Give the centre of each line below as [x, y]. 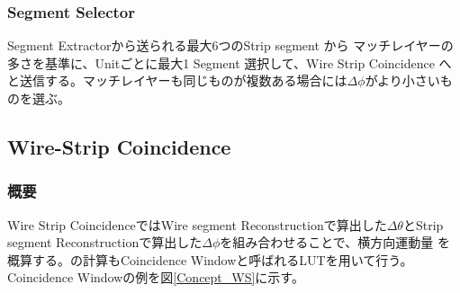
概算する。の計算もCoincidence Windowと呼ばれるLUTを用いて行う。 [210, 259]
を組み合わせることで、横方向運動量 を [335, 242]
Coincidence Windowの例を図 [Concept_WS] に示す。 [156, 277]
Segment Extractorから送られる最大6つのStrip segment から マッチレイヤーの [230, 45]
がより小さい [402, 80]
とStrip [423, 224]
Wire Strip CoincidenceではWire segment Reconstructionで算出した [197, 224]
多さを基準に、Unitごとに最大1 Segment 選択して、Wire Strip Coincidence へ [230, 62]
